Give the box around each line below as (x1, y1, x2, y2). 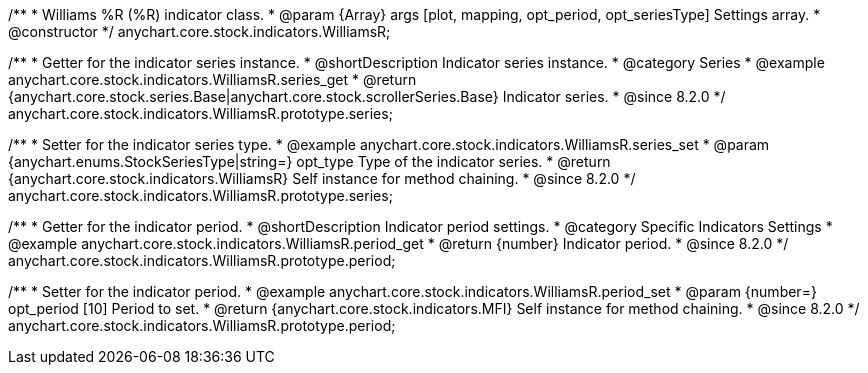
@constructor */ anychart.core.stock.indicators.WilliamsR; (8, 23, 391, 40)
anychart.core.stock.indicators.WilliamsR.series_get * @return (8, 71, 417, 88)
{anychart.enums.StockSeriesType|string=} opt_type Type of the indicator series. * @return (8, 153, 611, 170)
